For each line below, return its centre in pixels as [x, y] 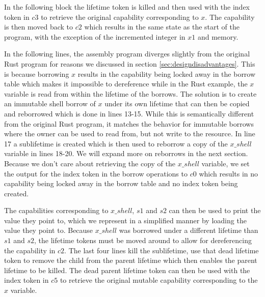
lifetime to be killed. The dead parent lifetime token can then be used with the [127, 270]
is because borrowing [37, 73]
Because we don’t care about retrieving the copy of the [90, 163]
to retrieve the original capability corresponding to [120, 17]
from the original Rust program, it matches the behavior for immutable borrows [129, 123]
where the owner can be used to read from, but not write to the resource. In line [130, 133]
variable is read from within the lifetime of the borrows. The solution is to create [130, 93]
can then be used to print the [215, 210]
